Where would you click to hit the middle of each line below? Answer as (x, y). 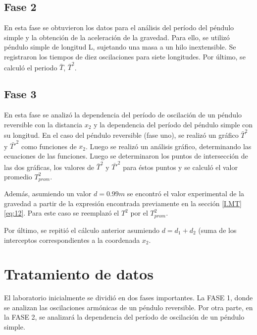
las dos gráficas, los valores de (49, 167)
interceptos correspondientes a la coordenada (72, 240)
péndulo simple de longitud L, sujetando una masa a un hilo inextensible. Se (120, 47)
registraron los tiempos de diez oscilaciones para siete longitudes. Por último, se (125, 56)
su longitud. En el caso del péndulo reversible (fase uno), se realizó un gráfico (121, 135)
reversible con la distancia (43, 124)
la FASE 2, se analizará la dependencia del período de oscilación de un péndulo (124, 317)
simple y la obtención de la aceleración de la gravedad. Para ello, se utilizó (117, 37)
